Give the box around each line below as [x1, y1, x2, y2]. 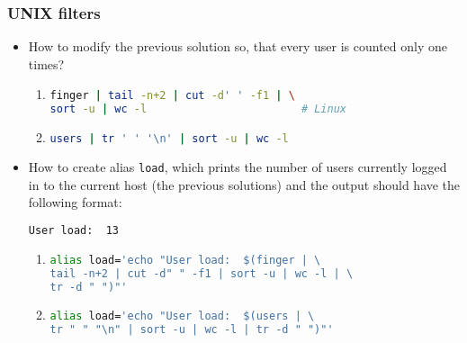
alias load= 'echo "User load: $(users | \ [49, 310, 315, 323]
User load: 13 [28, 223, 120, 237]
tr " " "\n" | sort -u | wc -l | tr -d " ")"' [49, 323, 334, 337]
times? [28, 54, 65, 73]
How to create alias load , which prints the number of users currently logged [28, 158, 447, 176]
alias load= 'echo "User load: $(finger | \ [49, 253, 321, 266]
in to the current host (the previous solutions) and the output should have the [28, 175, 461, 194]
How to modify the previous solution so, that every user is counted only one [28, 37, 448, 56]
